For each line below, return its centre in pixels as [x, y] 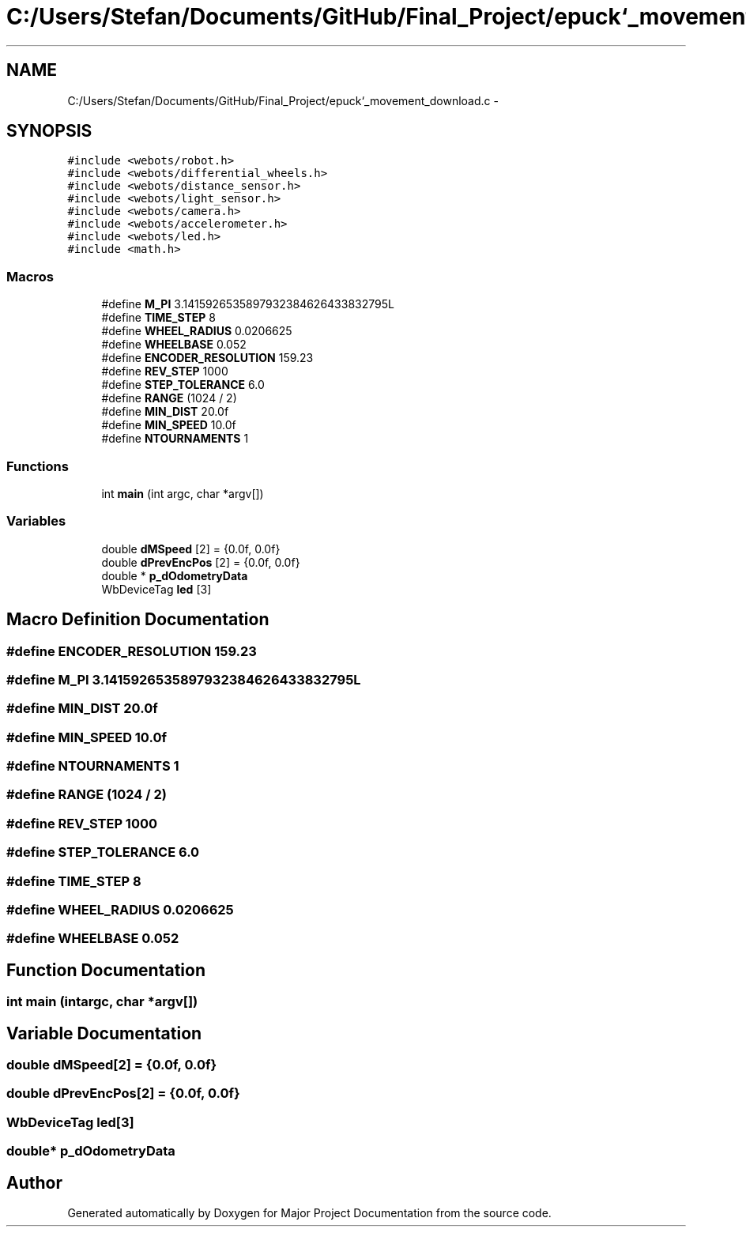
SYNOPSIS [49, 131]
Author [34, 1182]
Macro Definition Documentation [138, 620]
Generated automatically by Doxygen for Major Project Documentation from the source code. [309, 1212]
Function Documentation [106, 970]
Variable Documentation [104, 1033]
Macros [30, 276]
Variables [36, 521]
